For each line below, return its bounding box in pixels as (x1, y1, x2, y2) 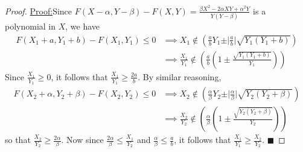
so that (5, 133, 31, 146)
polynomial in (5, 20, 56, 33)
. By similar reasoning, (138, 70, 222, 83)
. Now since (61, 133, 104, 146)
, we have (65, 20, 100, 33)
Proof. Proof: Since (5, 4, 72, 17)
